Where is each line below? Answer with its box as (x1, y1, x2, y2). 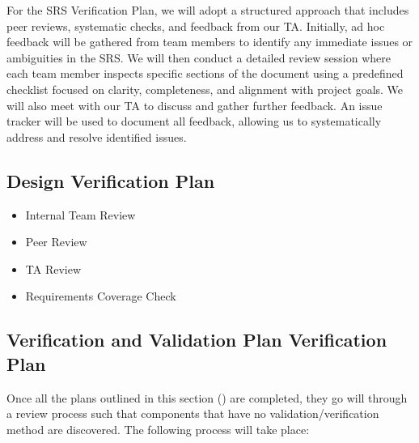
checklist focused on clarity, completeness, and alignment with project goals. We (6, 80, 404, 97)
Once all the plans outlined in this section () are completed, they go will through (6, 389, 408, 406)
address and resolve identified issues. (6, 128, 187, 145)
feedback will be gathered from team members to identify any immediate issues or (6, 33, 413, 50)
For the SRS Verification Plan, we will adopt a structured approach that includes (6, 2, 409, 18)
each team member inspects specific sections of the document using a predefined (6, 65, 404, 82)
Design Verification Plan (6, 168, 215, 193)
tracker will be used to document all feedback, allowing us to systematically (6, 113, 382, 130)
